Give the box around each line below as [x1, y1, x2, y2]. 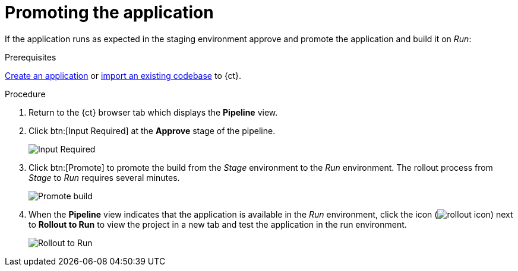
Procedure [5, 88, 46, 99]
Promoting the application [5, 2, 214, 23]
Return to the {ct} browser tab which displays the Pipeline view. [29, 107, 278, 117]
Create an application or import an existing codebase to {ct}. [5, 70, 242, 81]
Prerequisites [5, 52, 56, 62]
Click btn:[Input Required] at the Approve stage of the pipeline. [29, 125, 276, 136]
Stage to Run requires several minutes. [29, 172, 180, 183]
